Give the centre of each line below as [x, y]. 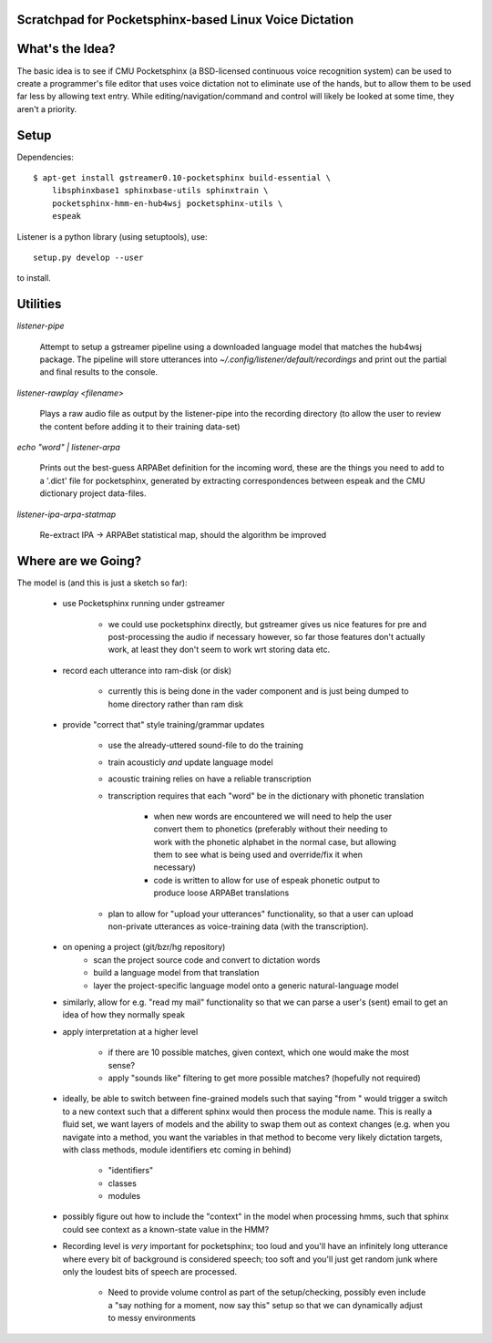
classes [122, 1183]
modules [124, 1196]
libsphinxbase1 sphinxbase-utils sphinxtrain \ [160, 191]
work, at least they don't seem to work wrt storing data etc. [219, 650]
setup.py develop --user [88, 257]
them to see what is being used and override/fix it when [258, 855]
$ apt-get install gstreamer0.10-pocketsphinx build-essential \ [182, 178]
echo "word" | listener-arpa [68, 447]
